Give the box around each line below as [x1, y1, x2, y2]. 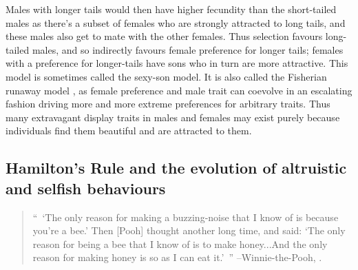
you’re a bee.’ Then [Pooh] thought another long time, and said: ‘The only [32, 223, 346, 238]
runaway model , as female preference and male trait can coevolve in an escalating [6, 83, 352, 97]
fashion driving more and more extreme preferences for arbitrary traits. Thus [6, 96, 330, 111]
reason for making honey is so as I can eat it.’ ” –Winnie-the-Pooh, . [32, 250, 322, 264]
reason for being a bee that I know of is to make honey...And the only [32, 236, 328, 251]
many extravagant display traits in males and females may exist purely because [6, 110, 340, 124]
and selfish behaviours [6, 177, 166, 198]
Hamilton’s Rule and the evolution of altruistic [6, 157, 347, 178]
